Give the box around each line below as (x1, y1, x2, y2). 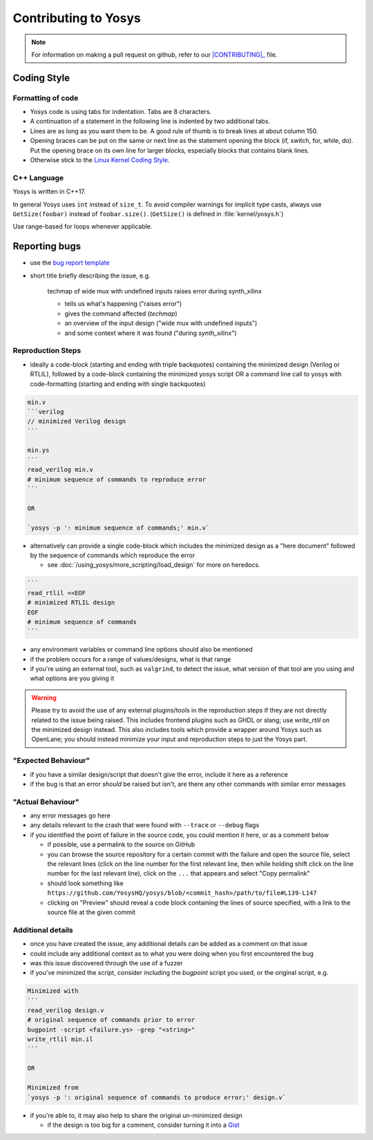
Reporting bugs (12, 240, 82, 252)
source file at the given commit (47, 908, 136, 916)
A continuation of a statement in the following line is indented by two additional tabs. (30, 117, 271, 126)
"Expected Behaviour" (12, 756, 90, 766)
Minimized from (27, 1084, 79, 1092)
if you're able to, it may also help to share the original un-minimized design (30, 1111, 243, 1119)
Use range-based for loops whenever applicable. (12, 222, 153, 231)
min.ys (27, 446, 50, 454)
